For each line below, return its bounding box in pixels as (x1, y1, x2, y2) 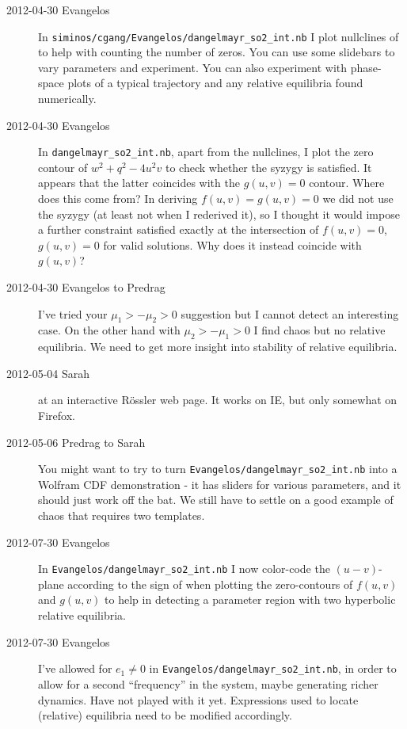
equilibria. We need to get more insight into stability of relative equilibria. (38, 338, 397, 355)
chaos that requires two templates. (38, 507, 205, 524)
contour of (38, 158, 88, 175)
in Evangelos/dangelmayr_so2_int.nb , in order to (149, 660, 397, 677)
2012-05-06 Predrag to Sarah (6, 433, 146, 450)
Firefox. (38, 407, 75, 423)
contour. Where (309, 174, 385, 191)
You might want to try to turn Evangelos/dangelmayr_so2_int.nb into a (38, 460, 397, 477)
